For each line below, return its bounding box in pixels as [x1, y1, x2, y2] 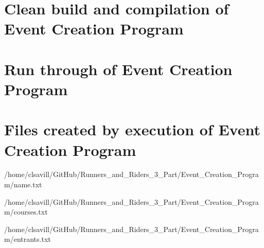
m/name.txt [4, 179, 42, 190]
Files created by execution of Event [4, 119, 260, 140]
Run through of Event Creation [4, 58, 233, 79]
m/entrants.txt [4, 234, 51, 244]
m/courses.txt [4, 206, 48, 217]
